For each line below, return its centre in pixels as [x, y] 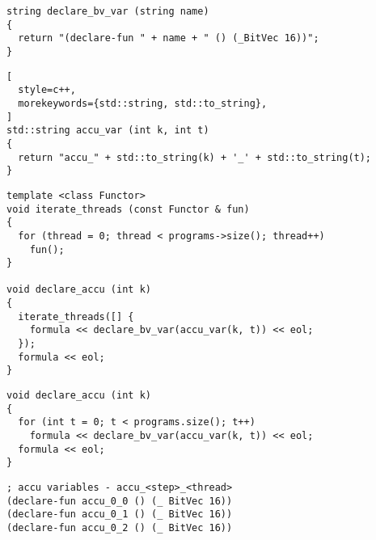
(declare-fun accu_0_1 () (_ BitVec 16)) [120, 515]
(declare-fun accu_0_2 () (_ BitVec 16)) [120, 527]
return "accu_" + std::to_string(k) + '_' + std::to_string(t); [195, 157]
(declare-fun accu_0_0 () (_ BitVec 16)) [120, 501]
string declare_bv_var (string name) [108, 11]
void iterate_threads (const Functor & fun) [128, 209]
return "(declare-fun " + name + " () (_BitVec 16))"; [169, 38]
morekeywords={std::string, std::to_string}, [143, 103]
